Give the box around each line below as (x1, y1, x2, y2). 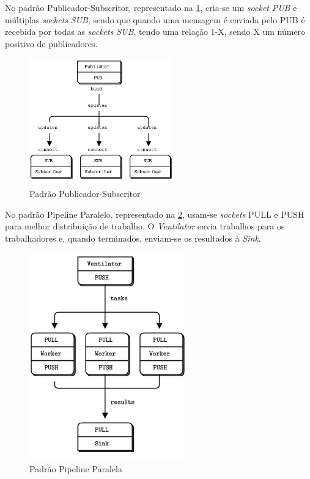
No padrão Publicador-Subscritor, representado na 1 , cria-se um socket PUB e (5, 1, 297, 13)
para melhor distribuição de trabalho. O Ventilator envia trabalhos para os (5, 220, 285, 232)
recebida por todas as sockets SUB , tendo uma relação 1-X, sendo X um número (5, 25, 306, 38)
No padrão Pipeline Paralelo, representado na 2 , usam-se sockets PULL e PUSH (5, 207, 304, 220)
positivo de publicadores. (5, 37, 98, 50)
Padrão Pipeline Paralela (29, 462, 122, 475)
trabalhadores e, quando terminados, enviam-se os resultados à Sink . (5, 232, 261, 245)
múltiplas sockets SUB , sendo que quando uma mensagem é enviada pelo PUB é (5, 13, 305, 26)
